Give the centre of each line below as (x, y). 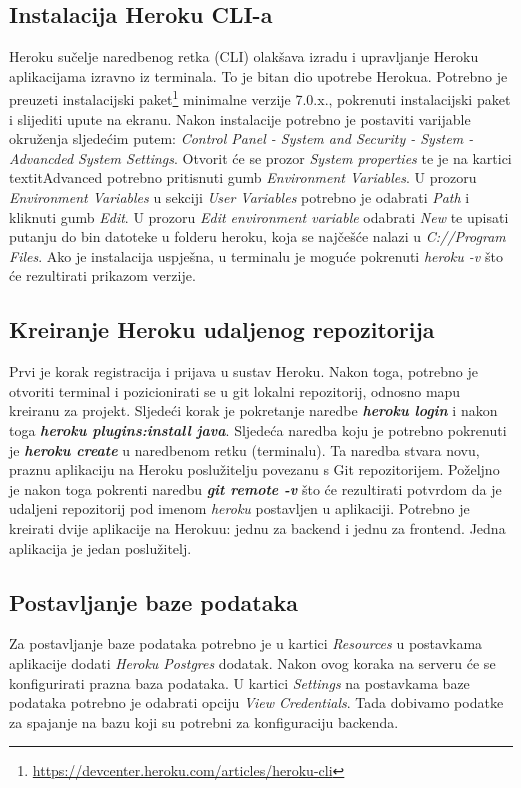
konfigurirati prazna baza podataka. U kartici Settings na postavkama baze (239, 682)
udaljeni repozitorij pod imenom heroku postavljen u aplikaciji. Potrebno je (239, 508)
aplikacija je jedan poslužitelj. (100, 547)
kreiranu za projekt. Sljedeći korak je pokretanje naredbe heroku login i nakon (253, 410)
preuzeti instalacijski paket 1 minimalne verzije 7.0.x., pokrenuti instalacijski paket (260, 98)
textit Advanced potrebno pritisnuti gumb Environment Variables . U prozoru (243, 177)
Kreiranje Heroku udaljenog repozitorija (222, 329)
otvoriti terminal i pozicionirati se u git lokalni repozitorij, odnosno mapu (235, 390)
